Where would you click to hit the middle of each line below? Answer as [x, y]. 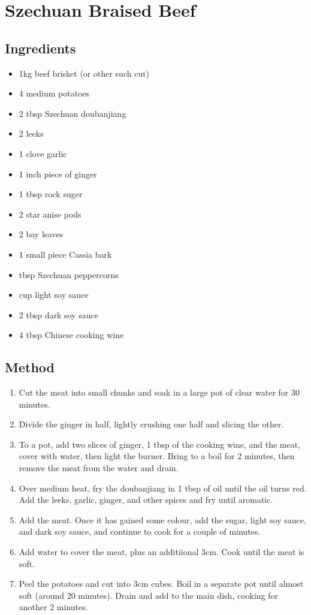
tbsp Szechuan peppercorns [69, 274]
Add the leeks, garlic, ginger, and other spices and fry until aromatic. [146, 500]
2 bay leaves [41, 234]
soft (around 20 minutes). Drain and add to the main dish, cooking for [149, 595]
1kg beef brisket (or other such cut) [84, 73]
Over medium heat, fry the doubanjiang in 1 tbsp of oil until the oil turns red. [163, 488]
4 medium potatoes [54, 93]
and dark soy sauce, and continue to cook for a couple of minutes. [140, 531]
